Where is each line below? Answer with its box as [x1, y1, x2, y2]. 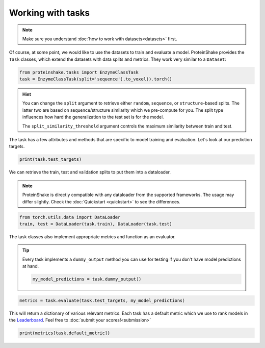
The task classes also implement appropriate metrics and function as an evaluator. [9, 233, 176, 240]
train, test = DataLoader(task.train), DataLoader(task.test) [19, 221, 172, 226]
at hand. [22, 263, 39, 269]
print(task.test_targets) [19, 157, 82, 162]
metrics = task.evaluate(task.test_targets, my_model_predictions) [19, 298, 185, 303]
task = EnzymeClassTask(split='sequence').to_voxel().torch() [19, 76, 172, 82]
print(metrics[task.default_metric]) [19, 330, 110, 336]
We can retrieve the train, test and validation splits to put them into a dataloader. [9, 169, 171, 175]
